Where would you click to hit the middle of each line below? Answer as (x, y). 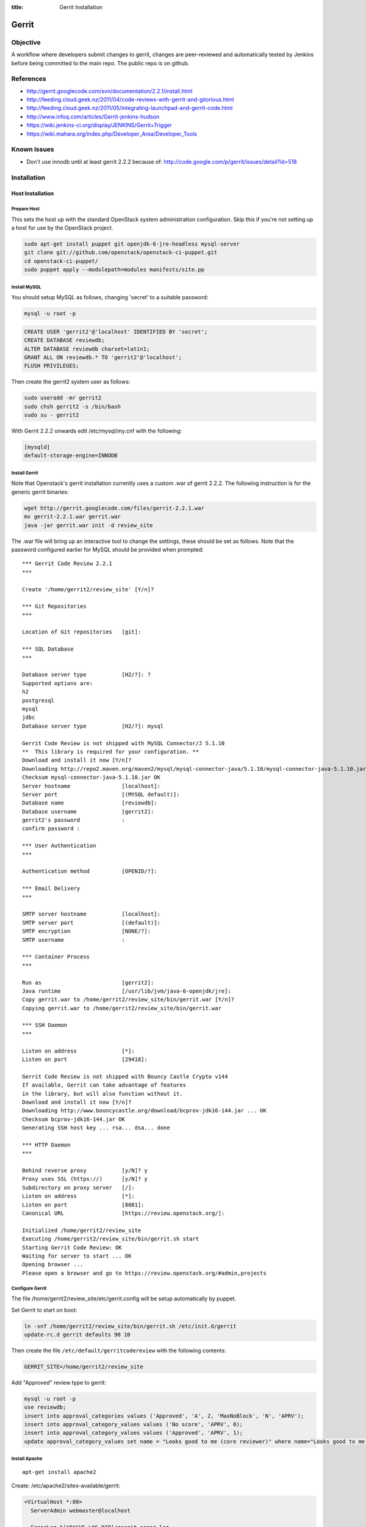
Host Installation (33, 194)
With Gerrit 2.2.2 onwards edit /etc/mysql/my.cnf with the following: (97, 431)
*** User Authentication (59, 846)
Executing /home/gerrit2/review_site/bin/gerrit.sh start (111, 1239)
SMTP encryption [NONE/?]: (87, 931)
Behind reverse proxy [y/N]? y (85, 1171)
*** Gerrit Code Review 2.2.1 (67, 564)
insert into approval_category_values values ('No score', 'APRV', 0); (134, 1424)
